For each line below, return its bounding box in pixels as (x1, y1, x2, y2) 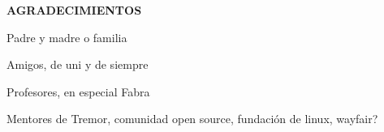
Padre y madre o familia (6, 28, 127, 45)
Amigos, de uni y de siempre (6, 56, 149, 73)
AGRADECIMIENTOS (6, 2, 142, 18)
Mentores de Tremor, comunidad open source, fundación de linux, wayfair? (6, 110, 378, 127)
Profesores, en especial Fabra (6, 83, 150, 100)
